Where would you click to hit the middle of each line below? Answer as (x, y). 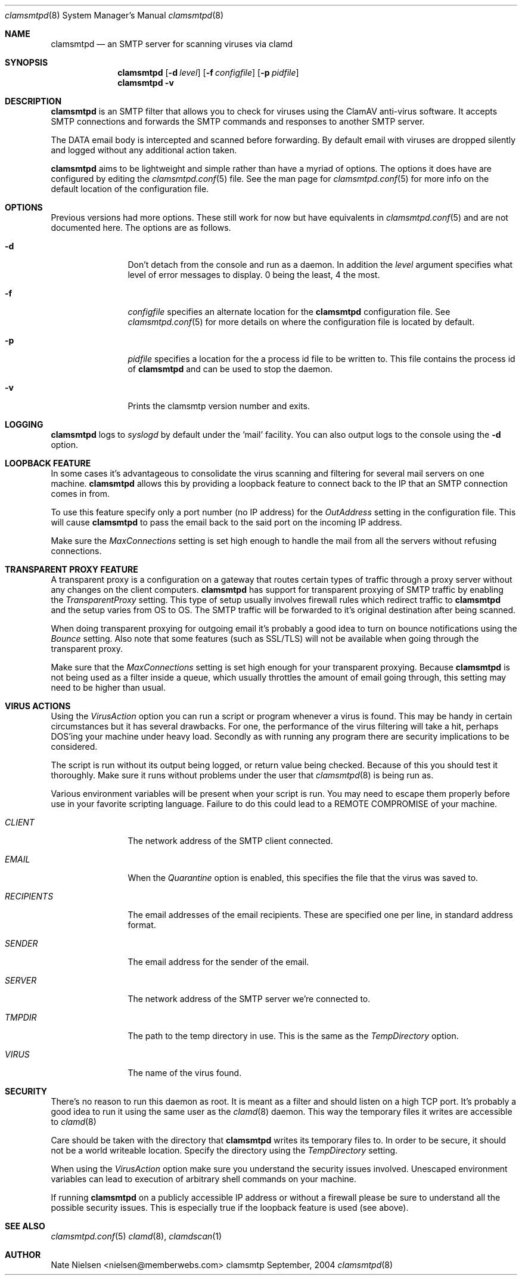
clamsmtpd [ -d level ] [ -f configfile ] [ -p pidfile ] (208, 72)
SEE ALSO (25, 1226)
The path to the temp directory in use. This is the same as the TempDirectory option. (293, 1036)
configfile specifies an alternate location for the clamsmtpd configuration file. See (289, 312)
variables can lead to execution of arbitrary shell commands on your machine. (204, 1179)
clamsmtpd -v (146, 83)
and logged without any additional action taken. (144, 150)
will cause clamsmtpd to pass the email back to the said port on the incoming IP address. (226, 522)
